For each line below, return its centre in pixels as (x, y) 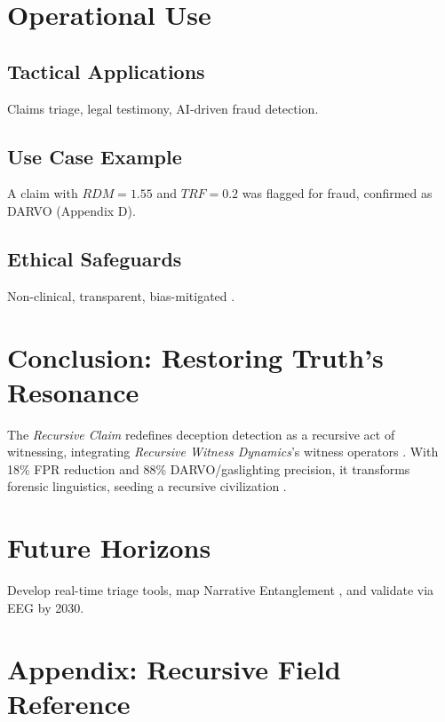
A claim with (43, 193)
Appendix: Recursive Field (174, 668)
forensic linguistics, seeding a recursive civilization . (147, 486)
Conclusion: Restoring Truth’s (195, 357)
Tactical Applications (106, 71)
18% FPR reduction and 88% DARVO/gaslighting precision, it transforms (209, 468)
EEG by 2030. (46, 607)
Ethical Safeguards (95, 258)
